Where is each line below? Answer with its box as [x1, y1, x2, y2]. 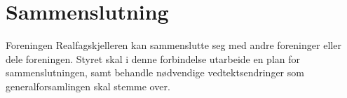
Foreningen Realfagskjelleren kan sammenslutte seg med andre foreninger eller [6, 38, 341, 52]
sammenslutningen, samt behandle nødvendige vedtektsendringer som [6, 65, 304, 80]
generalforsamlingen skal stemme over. [6, 78, 170, 93]
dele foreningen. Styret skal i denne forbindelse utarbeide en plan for [6, 51, 301, 66]
